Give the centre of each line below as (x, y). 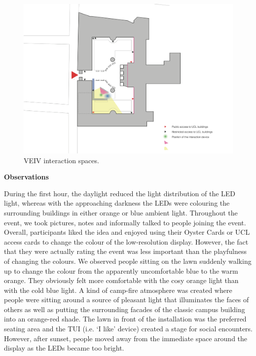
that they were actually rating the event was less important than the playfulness (126, 251)
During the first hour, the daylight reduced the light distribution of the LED (120, 193)
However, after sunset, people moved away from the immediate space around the (126, 338)
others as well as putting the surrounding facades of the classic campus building (125, 309)
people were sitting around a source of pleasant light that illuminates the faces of (127, 300)
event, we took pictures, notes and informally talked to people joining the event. (125, 222)
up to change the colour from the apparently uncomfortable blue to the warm (121, 270)
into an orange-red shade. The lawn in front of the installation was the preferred (125, 319)
